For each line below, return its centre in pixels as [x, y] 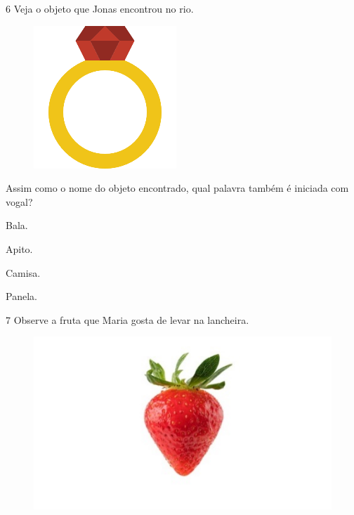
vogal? [19, 201]
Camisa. [23, 272]
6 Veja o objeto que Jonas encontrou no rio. [100, 8]
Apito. [19, 248]
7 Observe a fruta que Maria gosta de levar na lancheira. [127, 319]
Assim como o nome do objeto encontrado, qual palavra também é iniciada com [177, 188]
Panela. [21, 296]
